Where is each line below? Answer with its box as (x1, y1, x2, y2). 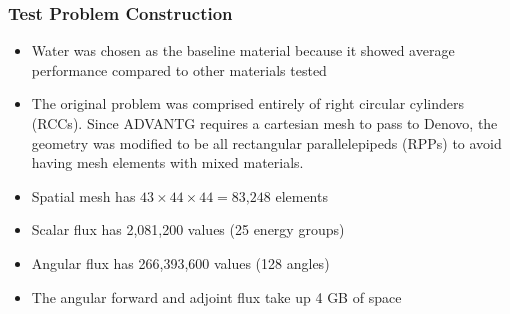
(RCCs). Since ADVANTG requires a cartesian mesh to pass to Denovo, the (31, 113, 498, 133)
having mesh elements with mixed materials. (31, 152, 304, 173)
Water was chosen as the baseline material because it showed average (31, 40, 455, 61)
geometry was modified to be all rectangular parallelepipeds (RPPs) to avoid (31, 132, 502, 153)
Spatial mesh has (31, 185, 136, 206)
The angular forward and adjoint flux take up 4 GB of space (31, 286, 402, 307)
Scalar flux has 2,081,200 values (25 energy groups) (31, 219, 345, 240)
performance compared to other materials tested (31, 59, 327, 80)
